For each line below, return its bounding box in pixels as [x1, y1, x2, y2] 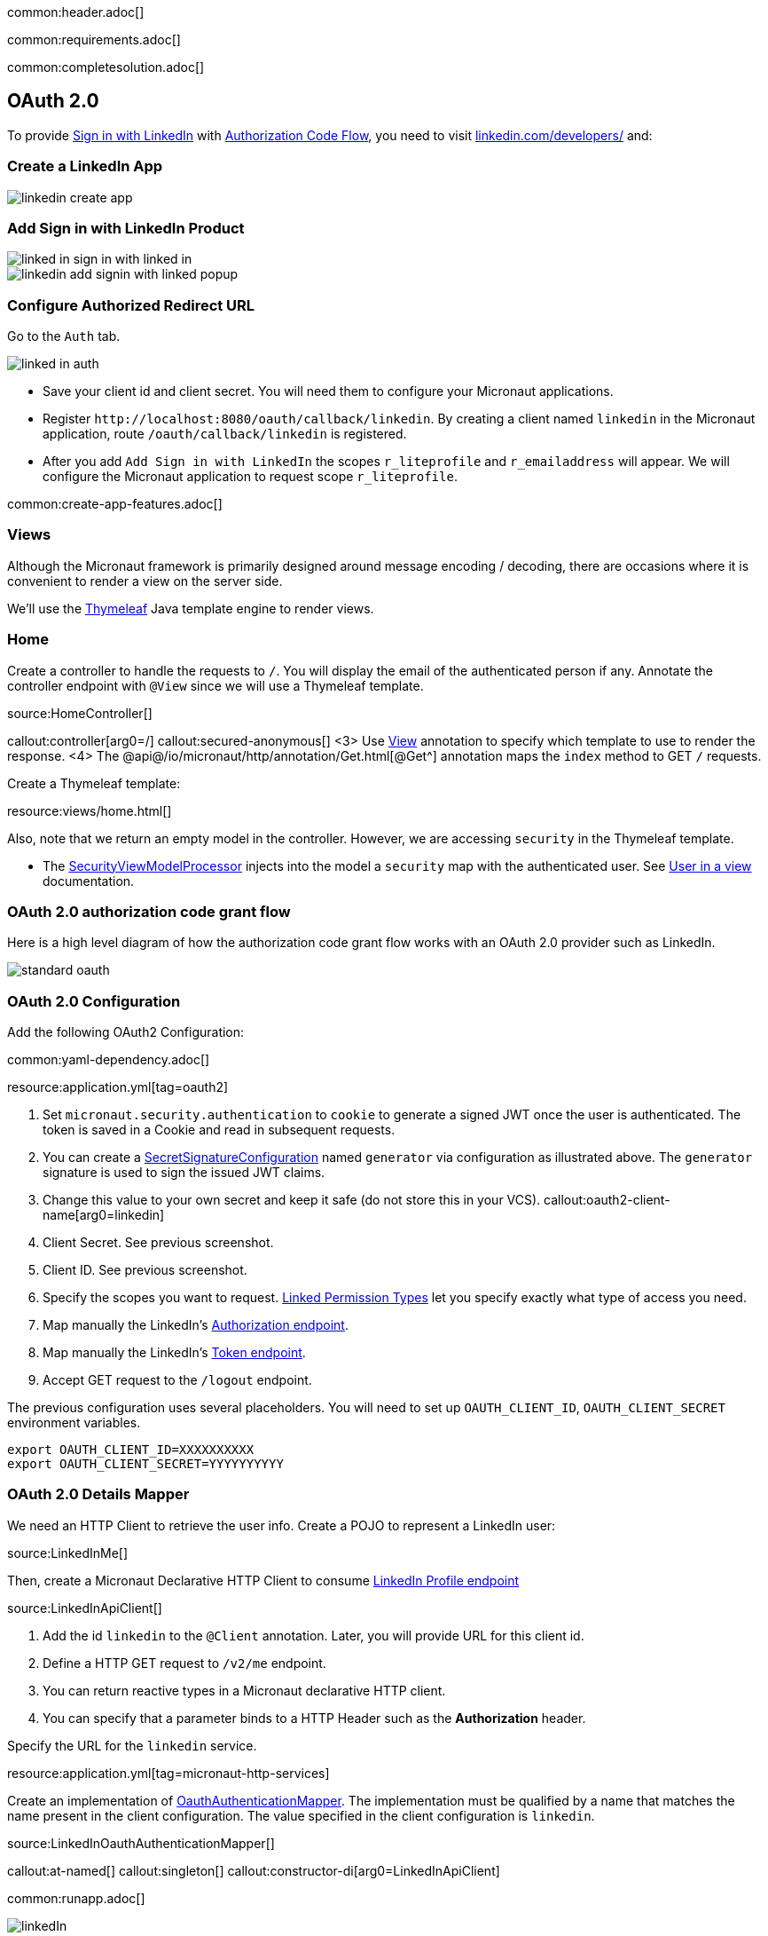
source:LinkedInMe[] [7, 1545, 129, 1561]
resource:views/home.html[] [7, 802, 172, 818]
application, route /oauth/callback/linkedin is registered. [43, 426, 407, 442]
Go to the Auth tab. [7, 328, 121, 344]
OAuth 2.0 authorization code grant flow [7, 902, 291, 921]
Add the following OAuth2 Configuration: [7, 1024, 245, 1040]
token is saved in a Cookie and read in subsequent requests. [43, 1122, 396, 1138]
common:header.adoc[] [7, 4, 145, 20]
